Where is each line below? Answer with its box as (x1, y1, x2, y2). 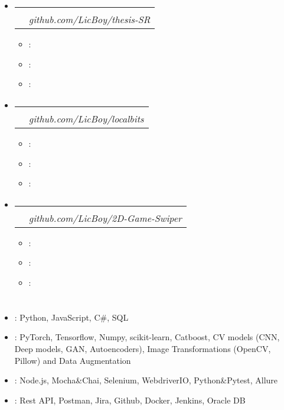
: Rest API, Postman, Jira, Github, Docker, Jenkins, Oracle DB (14, 393, 246, 406)
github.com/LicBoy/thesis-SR (28, 12, 151, 27)
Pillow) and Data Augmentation (14, 354, 131, 366)
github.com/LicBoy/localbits (28, 111, 144, 125)
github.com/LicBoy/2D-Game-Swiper (28, 211, 182, 225)
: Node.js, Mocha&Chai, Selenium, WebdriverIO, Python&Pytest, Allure (14, 374, 278, 386)
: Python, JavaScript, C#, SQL (14, 311, 129, 323)
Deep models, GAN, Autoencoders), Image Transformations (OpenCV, (14, 342, 271, 354)
